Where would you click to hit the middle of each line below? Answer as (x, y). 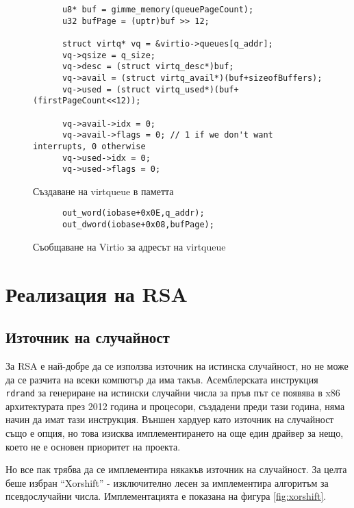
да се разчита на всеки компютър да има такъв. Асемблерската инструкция (162, 379)
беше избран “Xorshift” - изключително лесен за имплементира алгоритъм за (167, 482)
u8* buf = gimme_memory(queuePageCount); (158, 10)
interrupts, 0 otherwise (89, 146)
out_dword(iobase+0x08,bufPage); (138, 225)
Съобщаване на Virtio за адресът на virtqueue (129, 246)
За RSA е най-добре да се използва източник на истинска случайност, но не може (177, 365)
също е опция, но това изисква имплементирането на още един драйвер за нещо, (175, 432)
